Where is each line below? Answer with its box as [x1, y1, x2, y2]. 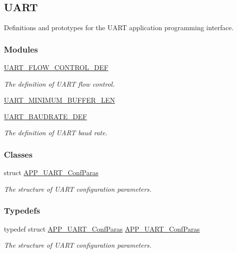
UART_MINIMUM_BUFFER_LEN [4, 95, 115, 105]
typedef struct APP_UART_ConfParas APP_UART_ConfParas [4, 223, 200, 234]
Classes [4, 148, 33, 160]
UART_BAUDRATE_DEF [4, 111, 87, 121]
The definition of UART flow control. [4, 78, 115, 89]
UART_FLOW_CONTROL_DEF [4, 62, 109, 72]
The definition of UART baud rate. [4, 127, 107, 138]
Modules [4, 43, 38, 55]
